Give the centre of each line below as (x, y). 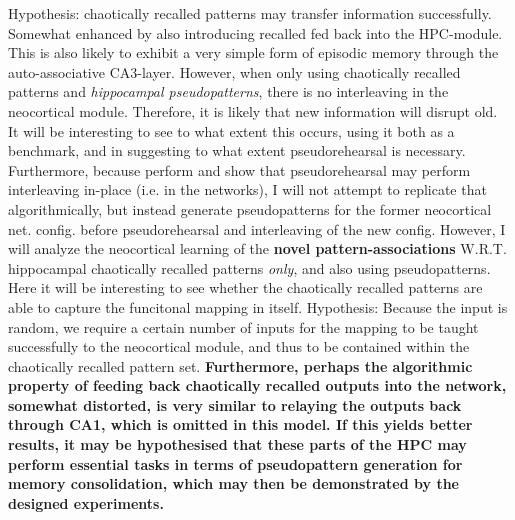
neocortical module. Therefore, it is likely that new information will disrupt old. (253, 110)
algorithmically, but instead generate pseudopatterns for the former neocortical (250, 208)
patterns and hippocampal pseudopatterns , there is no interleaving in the (228, 91)
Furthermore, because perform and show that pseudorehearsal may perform (239, 169)
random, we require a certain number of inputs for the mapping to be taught (243, 326)
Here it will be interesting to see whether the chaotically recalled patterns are (245, 287)
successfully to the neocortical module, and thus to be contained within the (239, 346)
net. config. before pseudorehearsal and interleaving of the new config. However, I (257, 228)
